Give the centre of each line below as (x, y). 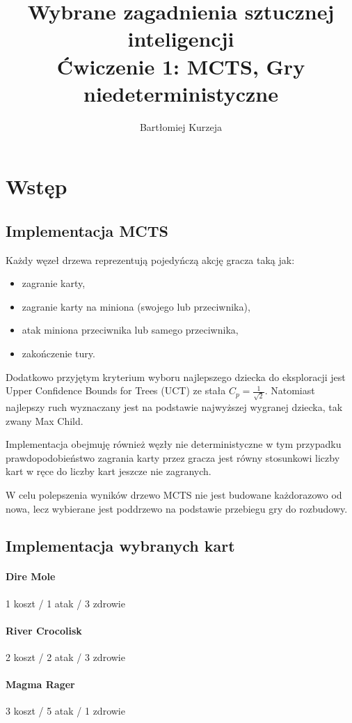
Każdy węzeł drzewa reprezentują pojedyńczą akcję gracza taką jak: (150, 259)
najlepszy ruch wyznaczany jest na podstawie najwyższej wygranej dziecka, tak (174, 406)
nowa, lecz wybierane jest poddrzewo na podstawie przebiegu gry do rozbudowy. (177, 508)
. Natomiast (290, 390)
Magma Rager (40, 684)
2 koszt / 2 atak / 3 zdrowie (65, 657)
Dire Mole (31, 576)
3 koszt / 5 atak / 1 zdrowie (65, 711)
